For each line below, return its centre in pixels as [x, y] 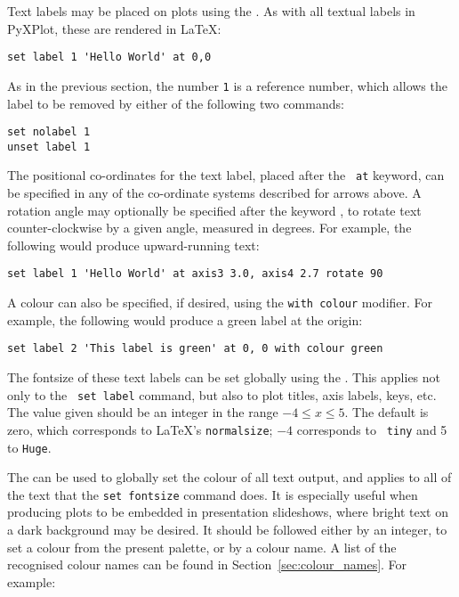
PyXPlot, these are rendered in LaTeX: [114, 28]
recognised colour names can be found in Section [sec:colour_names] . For [207, 564]
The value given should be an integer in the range [143, 412]
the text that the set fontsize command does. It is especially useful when [213, 494]
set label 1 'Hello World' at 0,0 [109, 57]
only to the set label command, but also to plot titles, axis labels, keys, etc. [222, 394]
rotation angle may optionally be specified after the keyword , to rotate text [214, 210]
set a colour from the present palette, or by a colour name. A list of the [202, 547]
